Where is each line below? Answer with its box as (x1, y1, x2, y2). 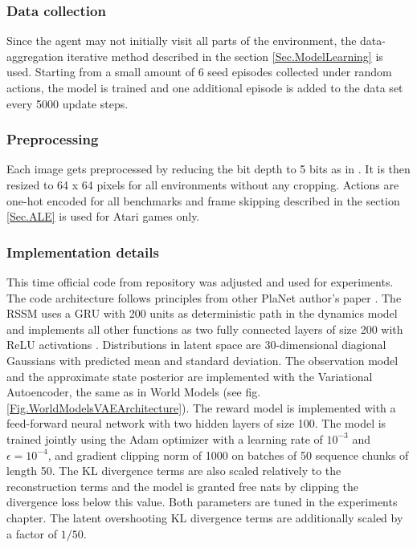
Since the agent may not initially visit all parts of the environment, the (6, 32, 357, 49)
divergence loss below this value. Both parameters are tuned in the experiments (6, 493, 398, 510)
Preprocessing (6, 129, 99, 149)
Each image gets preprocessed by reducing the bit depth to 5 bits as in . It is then (6, 160, 411, 177)
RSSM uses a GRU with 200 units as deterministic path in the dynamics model (6, 305, 398, 322)
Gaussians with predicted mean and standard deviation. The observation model (6, 351, 399, 368)
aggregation (6, 47, 63, 64)
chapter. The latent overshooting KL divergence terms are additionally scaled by (6, 509, 403, 526)
